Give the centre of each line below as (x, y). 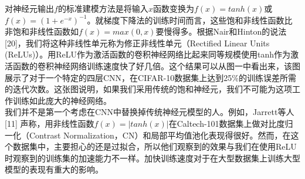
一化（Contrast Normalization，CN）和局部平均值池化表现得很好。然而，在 (148, 135)
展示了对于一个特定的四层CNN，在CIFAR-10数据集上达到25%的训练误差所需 (150, 77)
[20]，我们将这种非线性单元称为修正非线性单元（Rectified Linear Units (137, 43)
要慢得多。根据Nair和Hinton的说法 (221, 31)
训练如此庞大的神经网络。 (62, 100)
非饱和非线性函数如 (42, 31)
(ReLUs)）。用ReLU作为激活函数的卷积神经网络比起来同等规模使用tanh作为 (148, 54)
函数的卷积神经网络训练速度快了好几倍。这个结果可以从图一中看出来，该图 (156, 65)
